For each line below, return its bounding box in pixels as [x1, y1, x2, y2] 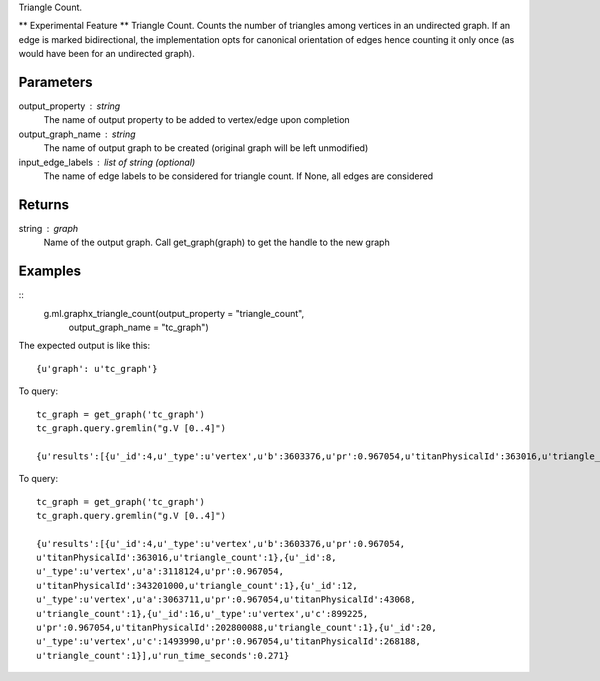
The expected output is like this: [18, 340, 151, 352]
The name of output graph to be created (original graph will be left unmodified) [43, 142, 369, 154]
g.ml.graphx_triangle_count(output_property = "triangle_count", [43, 307, 305, 319]
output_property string [18, 100, 121, 112]
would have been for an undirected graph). [18, 48, 195, 60]
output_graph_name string [18, 128, 136, 140]
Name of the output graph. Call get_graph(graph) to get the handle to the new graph [43, 236, 390, 249]
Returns [18, 196, 70, 213]
